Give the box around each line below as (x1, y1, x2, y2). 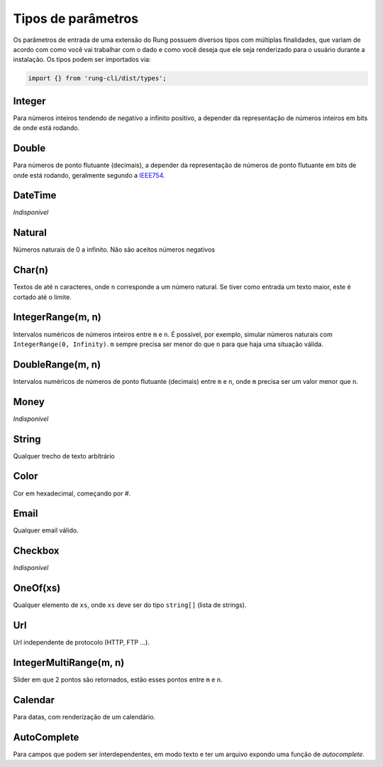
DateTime (13, 189, 57, 202)
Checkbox (13, 545, 60, 557)
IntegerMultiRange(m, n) (13, 656, 125, 668)
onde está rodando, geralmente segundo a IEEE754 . (13, 171, 166, 179)
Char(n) (13, 264, 49, 277)
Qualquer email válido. (13, 526, 79, 535)
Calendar (13, 694, 55, 706)
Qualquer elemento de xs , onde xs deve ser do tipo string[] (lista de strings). (13, 601, 247, 609)
